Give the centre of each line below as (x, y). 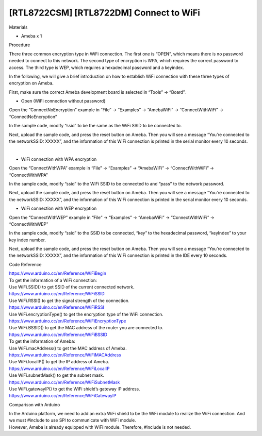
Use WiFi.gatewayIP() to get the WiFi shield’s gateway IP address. (74, 389)
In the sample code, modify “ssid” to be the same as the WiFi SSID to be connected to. (95, 126)
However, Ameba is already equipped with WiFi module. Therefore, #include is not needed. (100, 427)
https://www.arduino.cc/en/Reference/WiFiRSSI (57, 307)
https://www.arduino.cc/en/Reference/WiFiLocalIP (59, 369)
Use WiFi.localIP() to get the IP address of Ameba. (59, 362)
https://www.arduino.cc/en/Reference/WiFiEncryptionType (67, 321)
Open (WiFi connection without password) (63, 101)
